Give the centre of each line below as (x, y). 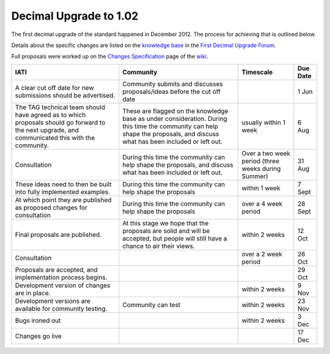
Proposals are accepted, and (56, 270)
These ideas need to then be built (63, 184)
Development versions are (53, 301)
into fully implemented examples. (63, 192)
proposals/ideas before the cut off (172, 92)
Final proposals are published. (58, 234)
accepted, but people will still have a (175, 238)
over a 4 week (262, 203)
